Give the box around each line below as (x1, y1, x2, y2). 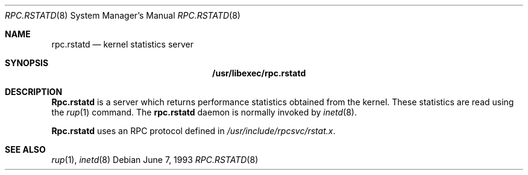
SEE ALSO (5, 144, 46, 155)
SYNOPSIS (5, 58, 49, 68)
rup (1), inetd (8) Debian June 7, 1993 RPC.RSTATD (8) (51, 155, 259, 165)
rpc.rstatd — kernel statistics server (51, 39, 193, 49)
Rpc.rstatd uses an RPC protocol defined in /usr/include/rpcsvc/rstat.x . (51, 126, 336, 136)
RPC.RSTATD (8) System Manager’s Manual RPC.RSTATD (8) (5, 10, 240, 20)
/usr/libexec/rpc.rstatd (212, 68, 306, 78)
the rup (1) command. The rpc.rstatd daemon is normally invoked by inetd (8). (51, 107, 357, 117)
